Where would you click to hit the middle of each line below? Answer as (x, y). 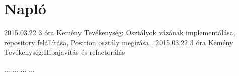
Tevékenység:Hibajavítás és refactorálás (65, 52)
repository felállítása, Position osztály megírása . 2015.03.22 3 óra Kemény (119, 42)
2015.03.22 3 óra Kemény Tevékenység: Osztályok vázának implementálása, (120, 32)
